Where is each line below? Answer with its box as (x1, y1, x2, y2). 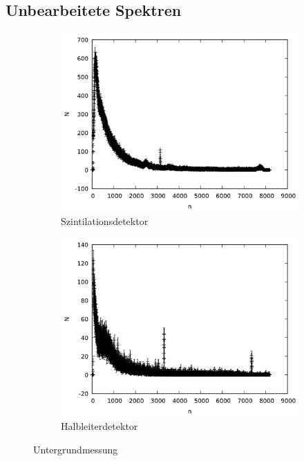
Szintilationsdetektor (61, 213, 149, 228)
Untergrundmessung (33, 442, 118, 456)
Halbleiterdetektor (61, 418, 138, 433)
